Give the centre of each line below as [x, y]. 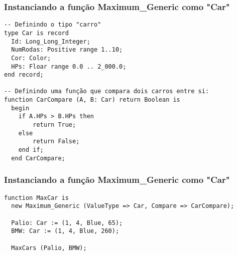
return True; [54, 125]
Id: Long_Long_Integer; [51, 41]
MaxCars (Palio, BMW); [49, 248]
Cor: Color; [31, 58]
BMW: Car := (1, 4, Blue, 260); [65, 231]
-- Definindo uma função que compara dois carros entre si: [107, 91]
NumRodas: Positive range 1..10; [67, 50]
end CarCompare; [38, 158]
